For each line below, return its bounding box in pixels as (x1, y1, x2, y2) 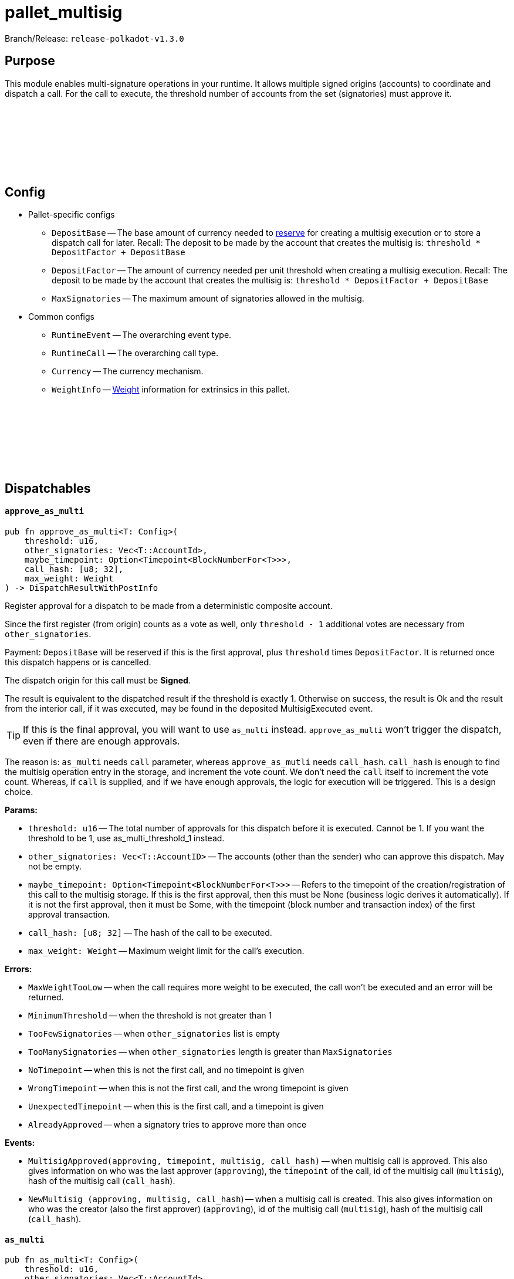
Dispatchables (5, 481, 91, 496)
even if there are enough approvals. (23, 735, 180, 747)
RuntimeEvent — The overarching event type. (52, 330, 232, 340)
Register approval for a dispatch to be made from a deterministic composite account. (5, 601, 333, 611)
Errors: (5, 964, 32, 975)
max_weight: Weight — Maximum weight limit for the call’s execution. (28, 946, 305, 956)
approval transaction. (28, 909, 110, 920)
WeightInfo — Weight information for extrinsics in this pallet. (52, 384, 290, 395)
